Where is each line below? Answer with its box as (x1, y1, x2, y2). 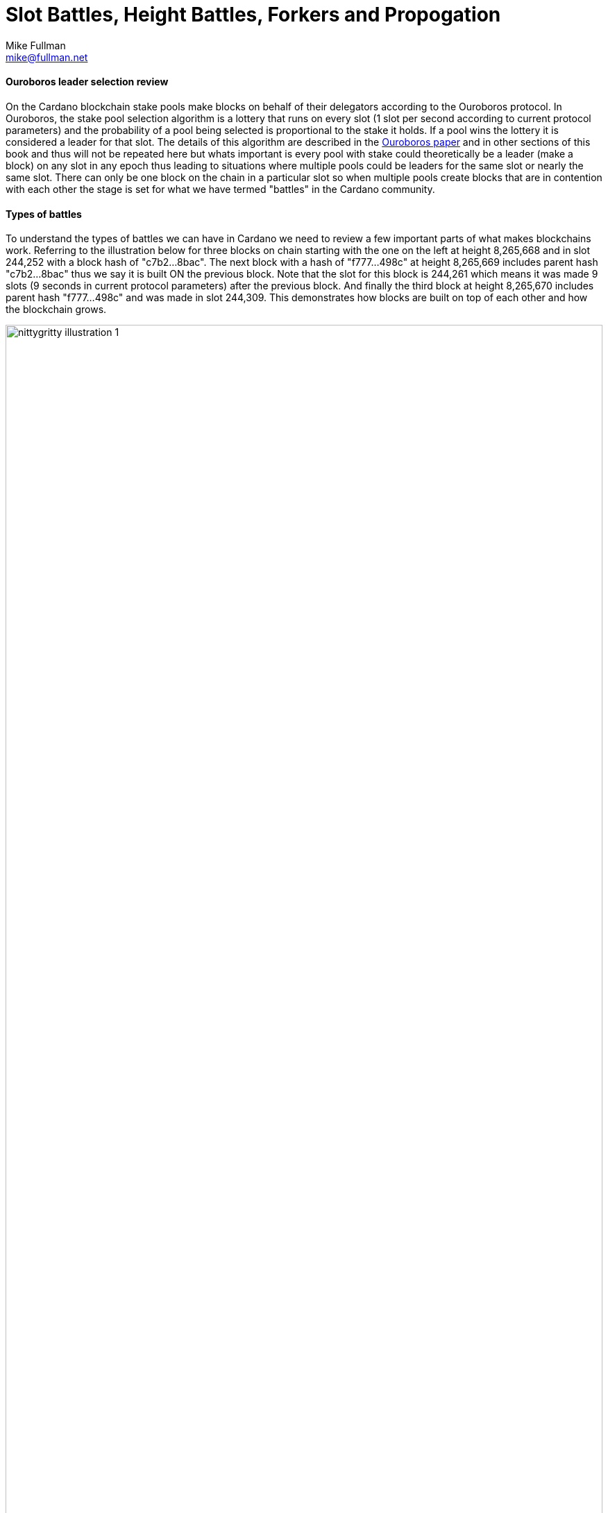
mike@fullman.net (6, 51, 88, 63)
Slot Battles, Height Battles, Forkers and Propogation (6, 3, 501, 26)
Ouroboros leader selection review (6, 76, 169, 88)
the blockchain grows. (6, 303, 107, 316)
